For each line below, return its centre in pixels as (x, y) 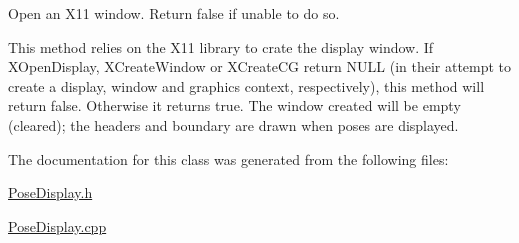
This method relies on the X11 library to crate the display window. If (221, 46)
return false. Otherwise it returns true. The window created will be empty (234, 105)
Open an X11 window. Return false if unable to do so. (174, 13)
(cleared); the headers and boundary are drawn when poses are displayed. (233, 124)
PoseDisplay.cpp (57, 225)
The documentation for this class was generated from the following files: (228, 158)
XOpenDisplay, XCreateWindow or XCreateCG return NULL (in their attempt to (260, 66)
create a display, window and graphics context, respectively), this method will (246, 85)
